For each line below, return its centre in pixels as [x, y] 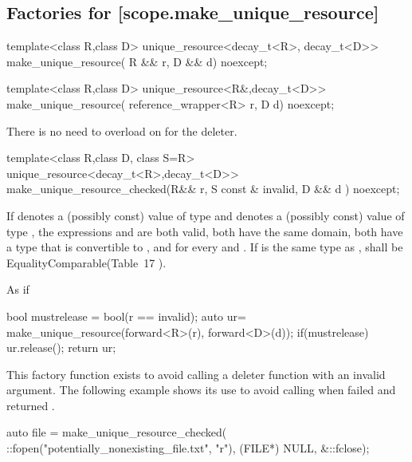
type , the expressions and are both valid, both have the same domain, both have [205, 231]
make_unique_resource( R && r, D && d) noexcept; [137, 61]
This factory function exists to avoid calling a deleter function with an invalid [196, 374]
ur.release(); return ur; [61, 347]
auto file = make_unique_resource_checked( [117, 432]
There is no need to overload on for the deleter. [122, 130]
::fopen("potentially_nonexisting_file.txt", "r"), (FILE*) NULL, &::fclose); [188, 448]
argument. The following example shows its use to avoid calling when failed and [201, 390]
